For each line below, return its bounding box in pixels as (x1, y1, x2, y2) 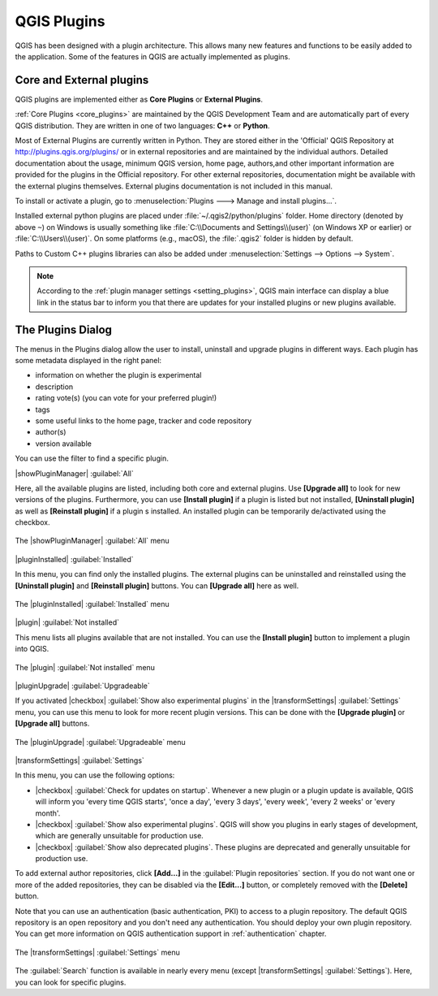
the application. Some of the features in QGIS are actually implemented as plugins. (15, 51, 291, 61)
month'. (35, 808, 61, 818)
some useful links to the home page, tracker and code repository (35, 415, 252, 426)
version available (35, 439, 92, 448)
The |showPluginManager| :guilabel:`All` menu (15, 536, 170, 546)
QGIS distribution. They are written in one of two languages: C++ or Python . (15, 120, 271, 130)
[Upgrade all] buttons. (15, 719, 90, 729)
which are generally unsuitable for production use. (35, 831, 204, 841)
